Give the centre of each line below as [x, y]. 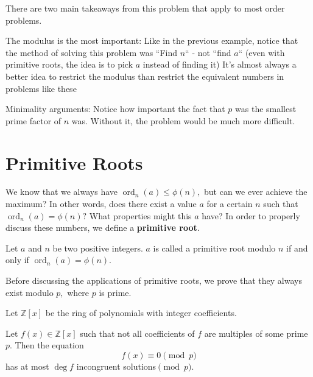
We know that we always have [62, 192]
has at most [27, 366]
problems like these [41, 88]
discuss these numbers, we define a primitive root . [103, 227]
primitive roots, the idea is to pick [69, 64]
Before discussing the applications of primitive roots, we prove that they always [154, 280]
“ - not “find [208, 52]
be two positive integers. [98, 248]
